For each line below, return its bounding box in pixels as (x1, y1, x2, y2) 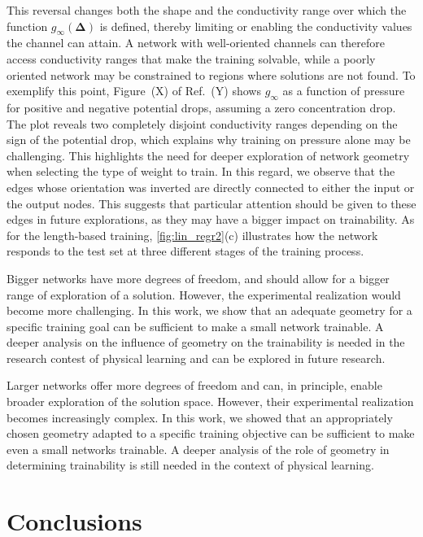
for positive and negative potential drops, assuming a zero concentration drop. (7, 98, 396, 116)
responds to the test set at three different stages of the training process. (7, 242, 364, 260)
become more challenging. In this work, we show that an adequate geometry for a (7, 302, 412, 319)
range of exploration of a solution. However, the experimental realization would (7, 286, 401, 303)
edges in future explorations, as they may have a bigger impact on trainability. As (7, 211, 415, 228)
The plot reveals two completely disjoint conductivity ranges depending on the (7, 115, 398, 132)
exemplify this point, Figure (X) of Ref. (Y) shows (7, 82, 261, 99)
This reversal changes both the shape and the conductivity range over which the (7, 2, 407, 18)
